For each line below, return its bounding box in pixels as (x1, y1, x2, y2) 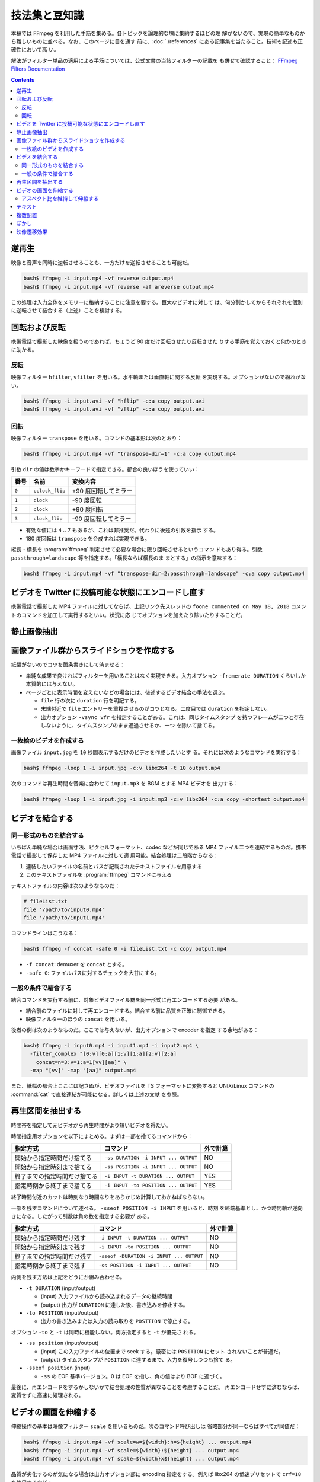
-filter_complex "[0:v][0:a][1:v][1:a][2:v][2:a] (30, 1050, 177, 1058)
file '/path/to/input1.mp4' (23, 915, 105, 921)
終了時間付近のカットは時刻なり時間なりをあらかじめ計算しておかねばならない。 (11, 1193, 209, 1200)
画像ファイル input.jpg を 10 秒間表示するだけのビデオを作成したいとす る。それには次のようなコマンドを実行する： (11, 749, 302, 756)
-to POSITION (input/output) (25, 1309, 99, 1316)
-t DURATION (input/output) (25, 1284, 96, 1292)
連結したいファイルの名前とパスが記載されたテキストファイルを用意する (25, 863, 203, 870)
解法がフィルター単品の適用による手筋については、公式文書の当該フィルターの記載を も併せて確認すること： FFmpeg (11, 57, 298, 64)
